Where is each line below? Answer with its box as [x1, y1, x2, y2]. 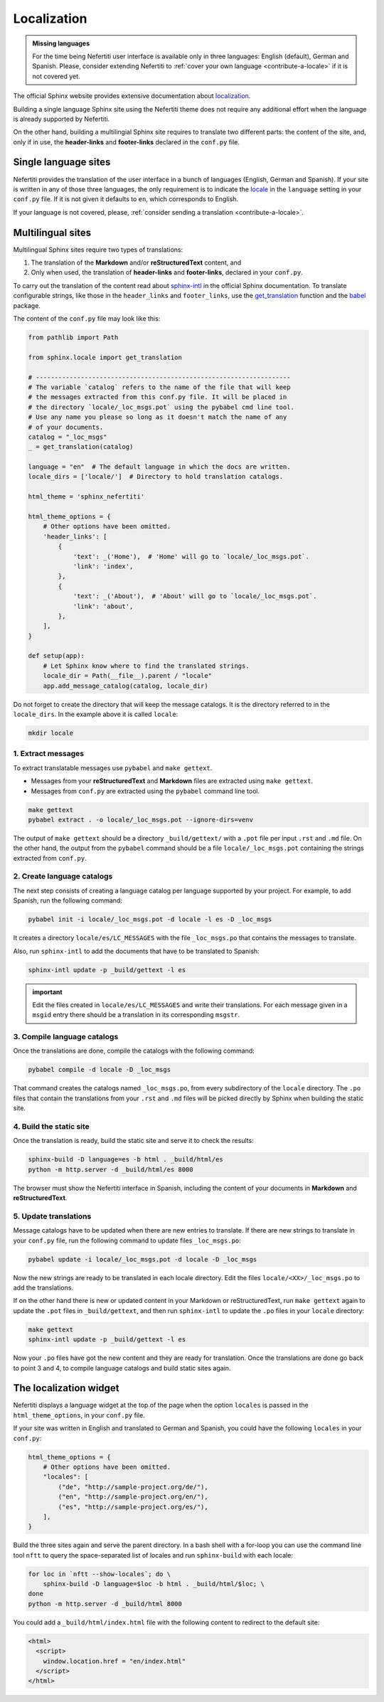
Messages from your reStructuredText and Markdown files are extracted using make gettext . [31, 777, 313, 785]
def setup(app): [28, 651, 85, 660]
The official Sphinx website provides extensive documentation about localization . [13, 92, 251, 100]
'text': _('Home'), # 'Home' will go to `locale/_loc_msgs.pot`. [73, 552, 309, 560]
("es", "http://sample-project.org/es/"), [58, 1503, 209, 1511]
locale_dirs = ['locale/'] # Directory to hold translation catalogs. [28, 473, 284, 481]
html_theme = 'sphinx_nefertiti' [28, 493, 145, 501]
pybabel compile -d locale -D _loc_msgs [28, 1065, 171, 1074]
